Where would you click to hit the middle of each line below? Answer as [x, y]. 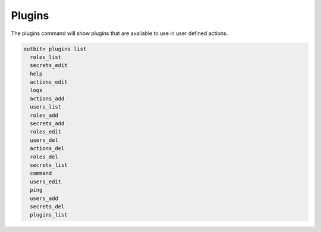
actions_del [47, 149]
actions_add [47, 98]
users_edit [46, 182]
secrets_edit [49, 66]
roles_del [44, 157]
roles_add [44, 115]
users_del [44, 140]
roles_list [46, 57]
